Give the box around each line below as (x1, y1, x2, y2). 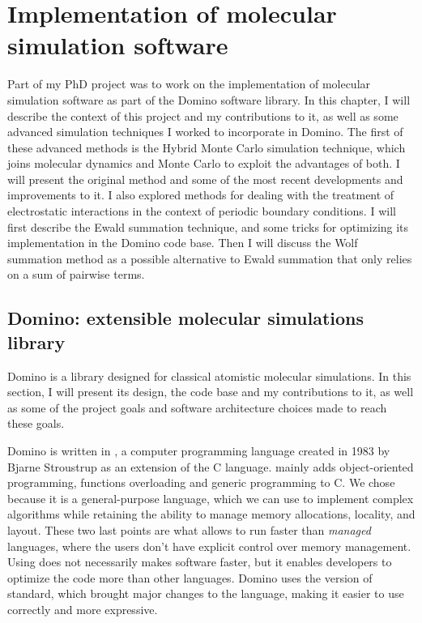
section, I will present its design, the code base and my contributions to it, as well (7, 383, 414, 400)
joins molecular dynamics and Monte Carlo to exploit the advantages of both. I (7, 155, 400, 172)
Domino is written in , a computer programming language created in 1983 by (7, 442, 390, 459)
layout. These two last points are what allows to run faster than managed (7, 521, 371, 538)
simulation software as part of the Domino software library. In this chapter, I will (7, 91, 411, 108)
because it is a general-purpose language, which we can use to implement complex (7, 489, 414, 506)
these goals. (7, 415, 65, 432)
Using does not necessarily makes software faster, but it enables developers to (7, 553, 392, 570)
